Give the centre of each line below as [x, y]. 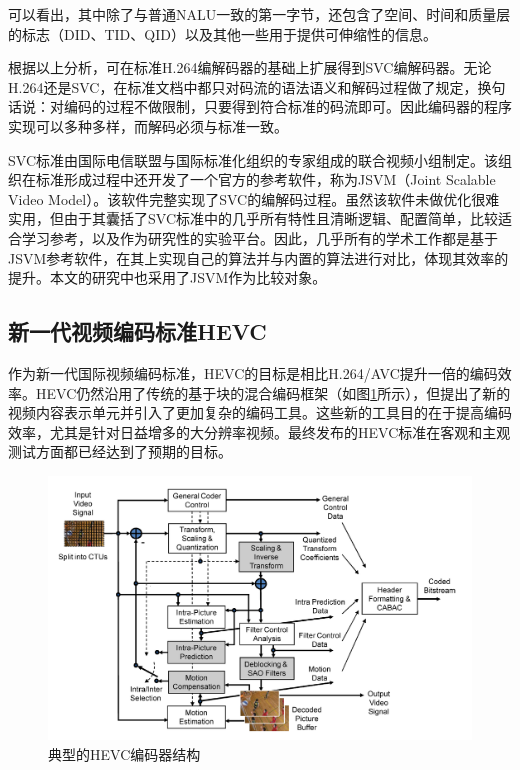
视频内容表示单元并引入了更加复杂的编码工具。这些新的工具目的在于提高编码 [260, 412]
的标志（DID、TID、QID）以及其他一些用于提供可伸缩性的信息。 [222, 33]
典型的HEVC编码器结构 [124, 754]
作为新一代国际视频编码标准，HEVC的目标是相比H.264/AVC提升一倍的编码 [253, 372]
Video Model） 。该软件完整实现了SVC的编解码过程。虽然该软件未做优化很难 [254, 198]
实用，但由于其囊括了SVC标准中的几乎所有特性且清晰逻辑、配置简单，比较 [253, 218]
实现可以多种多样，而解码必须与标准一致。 [148, 125]
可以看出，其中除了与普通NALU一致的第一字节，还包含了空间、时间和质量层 [259, 14]
